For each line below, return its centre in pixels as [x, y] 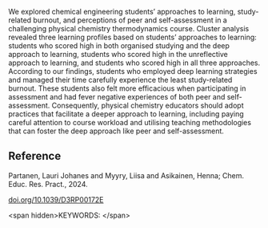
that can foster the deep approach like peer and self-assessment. [116, 131]
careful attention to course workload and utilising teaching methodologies [130, 122]
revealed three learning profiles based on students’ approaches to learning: [133, 37]
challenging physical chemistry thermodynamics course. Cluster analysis [129, 28]
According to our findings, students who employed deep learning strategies [133, 71]
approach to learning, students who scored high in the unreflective [118, 54]
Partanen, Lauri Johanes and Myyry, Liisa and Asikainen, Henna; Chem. [126, 175]
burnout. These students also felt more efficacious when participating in [127, 88]
